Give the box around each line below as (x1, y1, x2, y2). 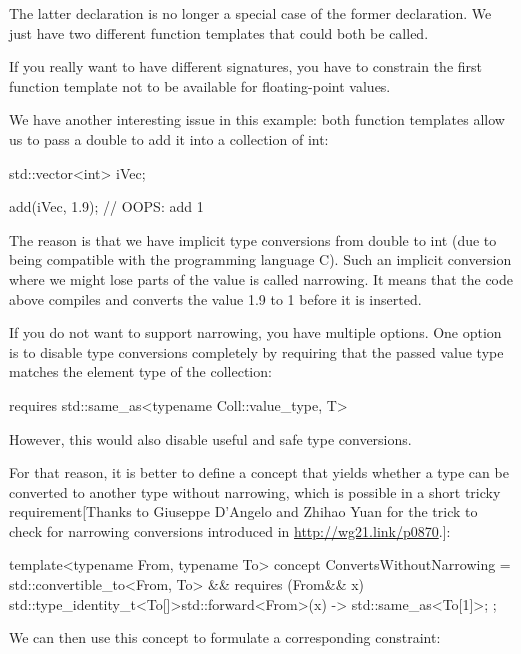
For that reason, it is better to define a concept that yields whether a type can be (9, 462, 509, 483)
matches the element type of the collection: (9, 361, 272, 382)
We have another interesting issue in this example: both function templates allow (9, 109, 505, 130)
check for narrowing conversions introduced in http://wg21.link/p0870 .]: (9, 520, 451, 541)
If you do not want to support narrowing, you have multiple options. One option (9, 322, 502, 343)
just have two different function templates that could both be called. (9, 22, 429, 43)
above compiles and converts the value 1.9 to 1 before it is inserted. (9, 288, 422, 309)
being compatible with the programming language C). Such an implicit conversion (9, 249, 512, 270)
